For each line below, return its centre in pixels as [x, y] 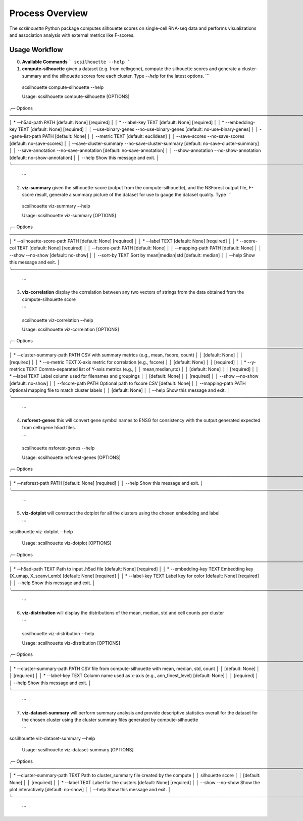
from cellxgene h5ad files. [49, 427]
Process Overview [49, 13]
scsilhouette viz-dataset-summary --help [52, 738]
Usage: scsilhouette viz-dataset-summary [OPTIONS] [78, 750]
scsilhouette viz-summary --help [56, 206]
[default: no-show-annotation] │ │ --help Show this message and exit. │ [84, 158]
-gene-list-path [25, 136]
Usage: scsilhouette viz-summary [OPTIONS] [69, 215]
